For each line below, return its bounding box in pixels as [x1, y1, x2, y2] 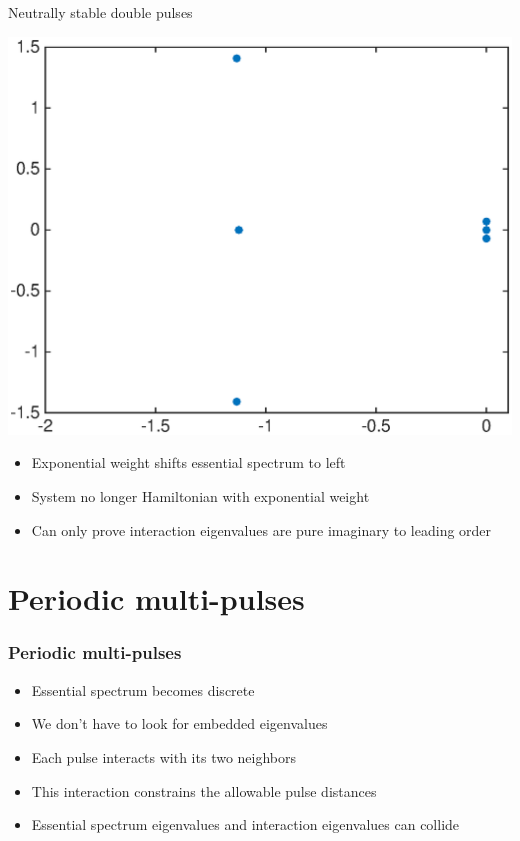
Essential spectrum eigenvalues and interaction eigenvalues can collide [31, 814, 460, 835]
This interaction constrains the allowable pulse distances [31, 780, 377, 801]
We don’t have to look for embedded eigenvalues [31, 713, 328, 734]
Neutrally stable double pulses [8, 2, 193, 22]
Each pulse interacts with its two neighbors [31, 746, 297, 767]
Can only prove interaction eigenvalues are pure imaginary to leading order [31, 519, 492, 540]
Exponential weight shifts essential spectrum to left [31, 452, 346, 473]
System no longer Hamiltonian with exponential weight [31, 485, 370, 506]
